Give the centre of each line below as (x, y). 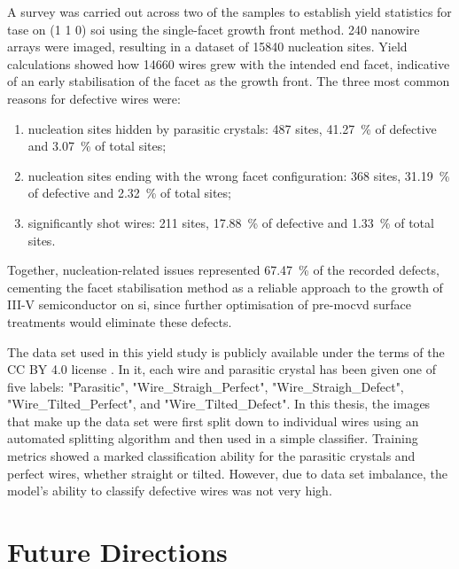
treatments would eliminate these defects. (120, 321)
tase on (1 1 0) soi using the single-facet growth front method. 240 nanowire (214, 29)
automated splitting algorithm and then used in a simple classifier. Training (213, 438)
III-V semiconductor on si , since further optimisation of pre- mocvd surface (210, 304)
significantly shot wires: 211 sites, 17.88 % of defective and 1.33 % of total (231, 222)
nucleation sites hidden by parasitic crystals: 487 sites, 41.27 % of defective (232, 128)
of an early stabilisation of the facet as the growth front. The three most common (229, 81)
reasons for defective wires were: (94, 98)
